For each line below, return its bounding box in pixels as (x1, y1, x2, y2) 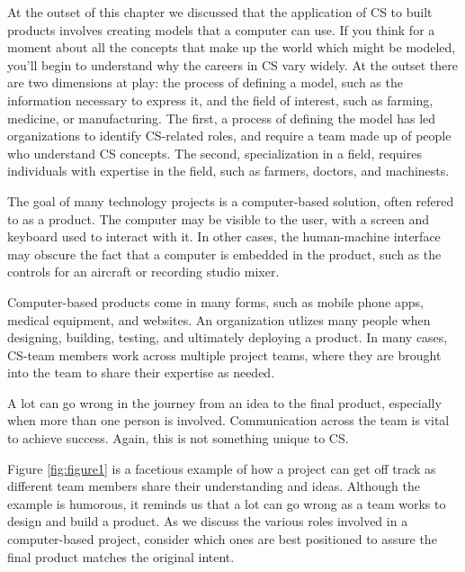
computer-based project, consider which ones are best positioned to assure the (7, 530, 437, 549)
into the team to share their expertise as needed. (7, 363, 275, 382)
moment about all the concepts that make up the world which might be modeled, (7, 38, 456, 57)
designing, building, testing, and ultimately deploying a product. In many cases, (7, 328, 448, 347)
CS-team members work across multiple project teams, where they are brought (7, 345, 442, 364)
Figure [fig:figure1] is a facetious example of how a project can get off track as (7, 459, 436, 477)
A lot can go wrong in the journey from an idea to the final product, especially (7, 393, 442, 412)
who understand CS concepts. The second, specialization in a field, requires (7, 143, 422, 162)
